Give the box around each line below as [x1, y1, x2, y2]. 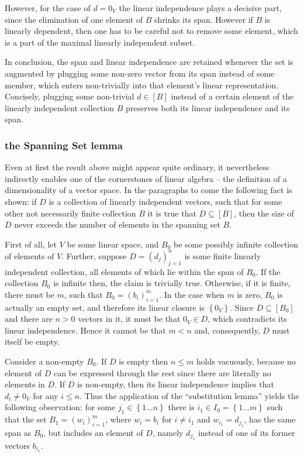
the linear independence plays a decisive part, [119, 2, 282, 13]
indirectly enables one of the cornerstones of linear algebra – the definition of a [5, 172, 287, 184]
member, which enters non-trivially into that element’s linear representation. [5, 78, 279, 91]
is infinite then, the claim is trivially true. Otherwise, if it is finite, [53, 277, 291, 289]
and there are [5, 312, 53, 325]
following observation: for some [5, 401, 116, 413]
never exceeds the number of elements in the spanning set [14, 218, 220, 231]
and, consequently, [194, 324, 260, 336]
